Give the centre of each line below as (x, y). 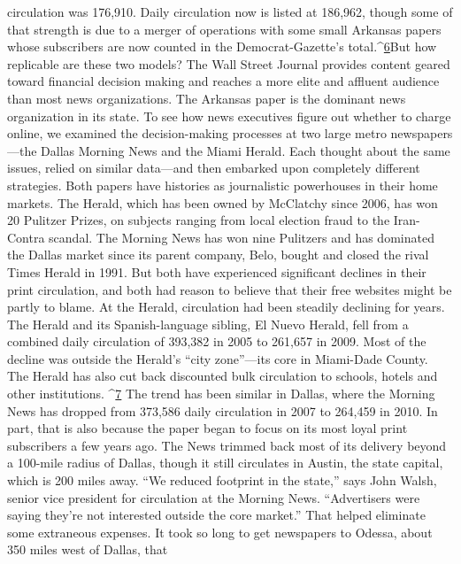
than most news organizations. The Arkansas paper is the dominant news (207, 98)
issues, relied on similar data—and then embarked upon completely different (214, 168)
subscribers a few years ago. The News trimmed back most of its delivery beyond (227, 445)
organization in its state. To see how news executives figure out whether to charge (229, 116)
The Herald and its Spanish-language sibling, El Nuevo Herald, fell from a (208, 324)
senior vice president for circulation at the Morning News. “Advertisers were (214, 497)
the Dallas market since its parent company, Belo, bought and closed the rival (218, 255)
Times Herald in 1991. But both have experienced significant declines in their (217, 271)
